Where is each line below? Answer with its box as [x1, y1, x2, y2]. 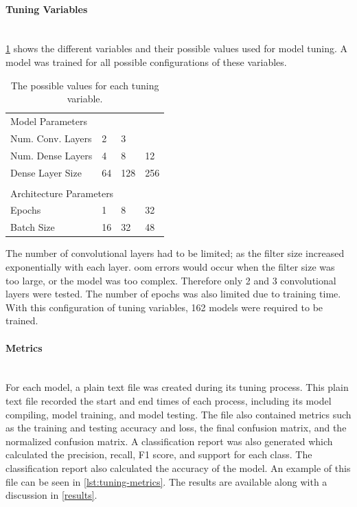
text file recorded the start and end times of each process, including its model [5, 393, 332, 407]
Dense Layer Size [10, 165, 82, 179]
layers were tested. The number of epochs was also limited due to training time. [5, 286, 341, 301]
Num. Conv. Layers [10, 131, 92, 145]
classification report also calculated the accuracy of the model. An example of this [5, 460, 351, 475]
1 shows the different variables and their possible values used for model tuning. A [5, 41, 348, 56]
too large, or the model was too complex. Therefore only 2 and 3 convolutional [5, 273, 336, 287]
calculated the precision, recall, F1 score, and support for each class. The [5, 447, 312, 462]
